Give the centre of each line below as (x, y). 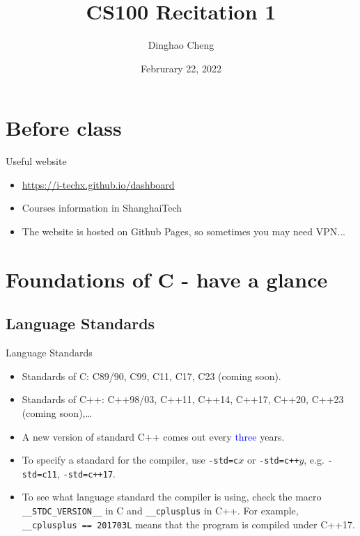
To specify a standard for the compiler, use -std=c (130, 460)
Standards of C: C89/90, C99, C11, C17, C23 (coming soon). (151, 376)
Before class (64, 128)
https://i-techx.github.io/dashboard (98, 184)
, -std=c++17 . (86, 473)
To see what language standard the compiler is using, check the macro (172, 497)
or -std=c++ (273, 460)
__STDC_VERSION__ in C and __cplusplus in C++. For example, (160, 511)
